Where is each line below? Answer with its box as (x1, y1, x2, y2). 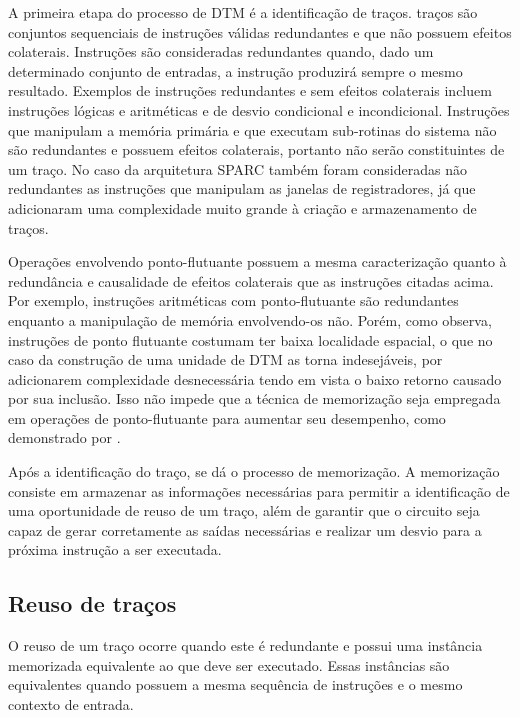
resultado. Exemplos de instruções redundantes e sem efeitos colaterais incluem (8, 80, 492, 101)
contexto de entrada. (8, 694, 134, 715)
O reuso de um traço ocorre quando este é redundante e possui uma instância (8, 635, 483, 656)
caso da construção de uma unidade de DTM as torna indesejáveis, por (8, 349, 443, 370)
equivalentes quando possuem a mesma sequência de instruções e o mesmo (8, 674, 463, 695)
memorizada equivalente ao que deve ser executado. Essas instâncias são (8, 654, 450, 675)
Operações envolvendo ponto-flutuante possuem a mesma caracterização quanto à (8, 251, 507, 272)
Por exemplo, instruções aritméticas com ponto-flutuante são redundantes (8, 290, 459, 311)
